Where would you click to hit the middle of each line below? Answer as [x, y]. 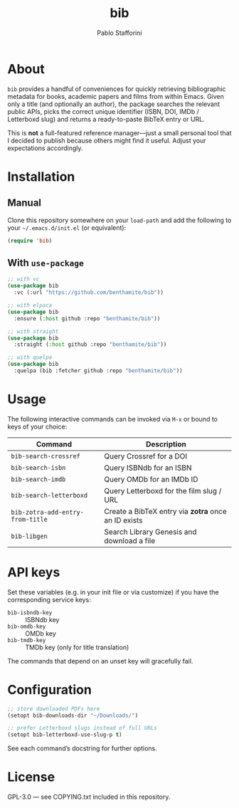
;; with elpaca [30, 305]
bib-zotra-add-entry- [47, 512]
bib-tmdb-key [27, 640]
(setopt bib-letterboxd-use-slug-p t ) [65, 735]
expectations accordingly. [45, 148]
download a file [130, 540]
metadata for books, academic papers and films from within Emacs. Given [116, 96]
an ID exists [123, 520]
